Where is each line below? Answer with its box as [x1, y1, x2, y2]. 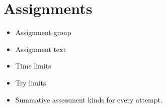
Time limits [15, 60, 51, 71]
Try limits [15, 77, 46, 87]
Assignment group [15, 27, 71, 37]
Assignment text [15, 43, 66, 54]
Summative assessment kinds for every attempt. [15, 94, 162, 104]
